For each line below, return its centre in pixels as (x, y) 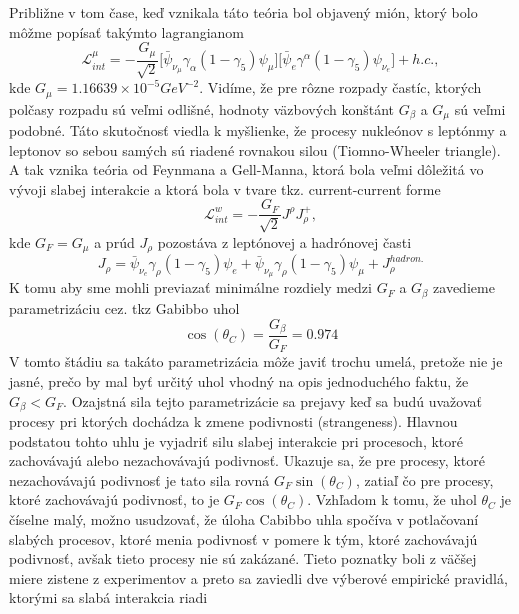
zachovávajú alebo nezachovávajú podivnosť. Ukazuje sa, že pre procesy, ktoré (247, 460)
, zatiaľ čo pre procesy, (424, 479)
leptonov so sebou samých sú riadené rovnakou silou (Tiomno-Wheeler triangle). (255, 149)
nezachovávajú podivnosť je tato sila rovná (139, 479)
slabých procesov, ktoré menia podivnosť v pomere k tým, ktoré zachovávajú (243, 538)
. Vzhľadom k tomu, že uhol (392, 499)
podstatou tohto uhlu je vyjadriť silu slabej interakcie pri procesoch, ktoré (236, 440)
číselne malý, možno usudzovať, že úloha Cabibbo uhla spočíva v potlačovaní (244, 519)
